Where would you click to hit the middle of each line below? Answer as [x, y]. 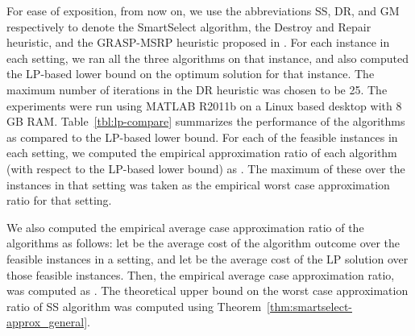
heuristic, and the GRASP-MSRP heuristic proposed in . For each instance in [198, 42]
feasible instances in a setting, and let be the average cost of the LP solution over [207, 258]
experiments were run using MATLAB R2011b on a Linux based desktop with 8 [204, 105]
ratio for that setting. [59, 200]
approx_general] [47, 322]
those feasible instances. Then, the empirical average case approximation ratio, [201, 274]
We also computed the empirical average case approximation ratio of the [185, 227]
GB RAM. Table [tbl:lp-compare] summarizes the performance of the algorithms [206, 121]
